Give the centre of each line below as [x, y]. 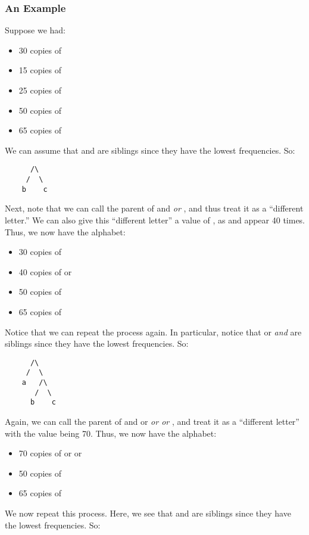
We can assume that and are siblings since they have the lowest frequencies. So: [150, 150]
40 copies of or [45, 271]
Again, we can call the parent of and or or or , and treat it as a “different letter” [152, 421]
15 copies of [40, 70]
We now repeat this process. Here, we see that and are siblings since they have [148, 513]
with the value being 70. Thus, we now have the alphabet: [111, 433]
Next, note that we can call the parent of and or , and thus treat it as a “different [154, 208]
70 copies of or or [50, 453]
